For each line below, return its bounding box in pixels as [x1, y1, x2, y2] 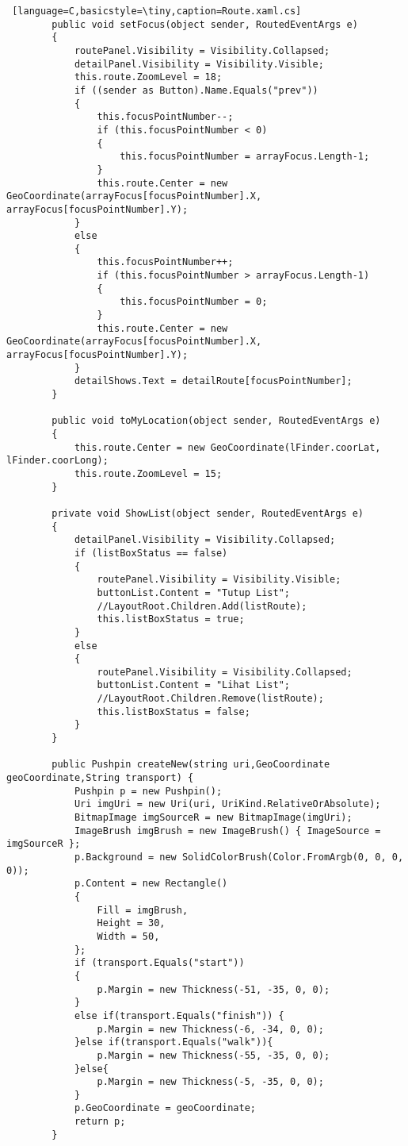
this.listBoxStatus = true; [97, 613, 245, 625]
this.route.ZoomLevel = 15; [74, 467, 223, 479]
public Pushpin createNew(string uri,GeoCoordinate [51, 759, 330, 771]
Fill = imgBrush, [97, 904, 189, 916]
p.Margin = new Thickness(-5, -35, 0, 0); [97, 1076, 324, 1088]
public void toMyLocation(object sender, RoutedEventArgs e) [51, 415, 381, 427]
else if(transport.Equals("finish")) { [74, 1009, 284, 1021]
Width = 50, [97, 930, 160, 942]
